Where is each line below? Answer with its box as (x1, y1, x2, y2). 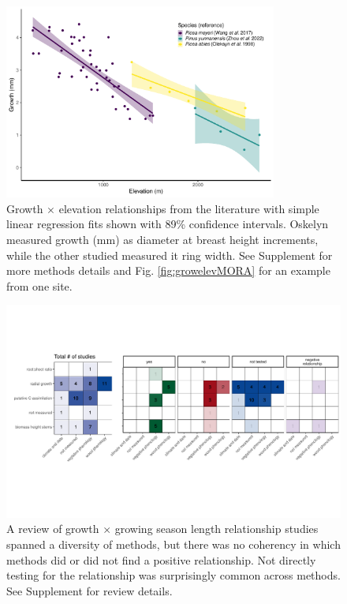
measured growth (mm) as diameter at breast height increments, (6, 231, 319, 247)
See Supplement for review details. (6, 582, 173, 598)
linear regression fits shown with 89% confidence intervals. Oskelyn (6, 216, 329, 232)
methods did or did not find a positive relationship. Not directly (6, 551, 316, 568)
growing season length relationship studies (114, 520, 319, 537)
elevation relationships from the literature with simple (58, 200, 319, 216)
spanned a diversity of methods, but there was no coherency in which (6, 536, 341, 553)
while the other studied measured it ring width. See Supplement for (6, 246, 333, 263)
